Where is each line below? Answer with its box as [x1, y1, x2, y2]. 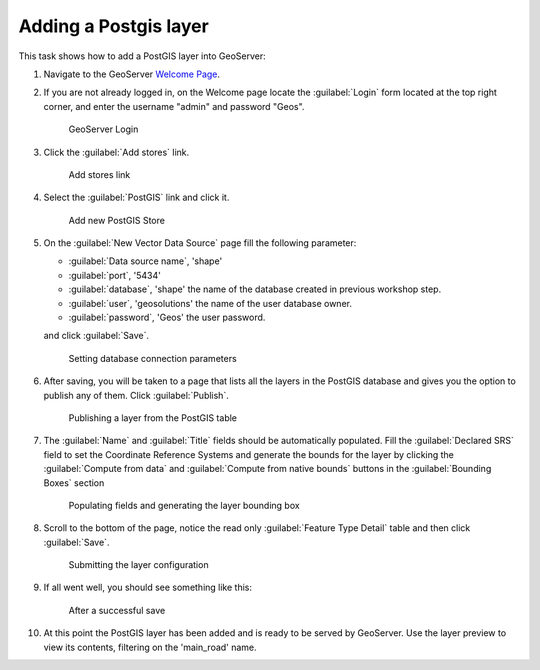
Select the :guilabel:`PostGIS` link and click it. [43, 191, 230, 204]
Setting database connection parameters [68, 352, 237, 364]
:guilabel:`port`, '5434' [68, 269, 162, 281]
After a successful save [68, 604, 166, 616]
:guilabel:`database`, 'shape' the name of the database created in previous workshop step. [68, 283, 442, 295]
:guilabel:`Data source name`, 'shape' [68, 255, 223, 267]
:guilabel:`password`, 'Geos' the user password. [68, 311, 266, 324]
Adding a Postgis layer [18, 15, 209, 37]
